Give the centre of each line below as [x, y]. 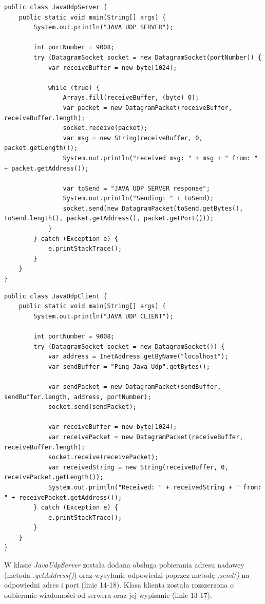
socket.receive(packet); [105, 128]
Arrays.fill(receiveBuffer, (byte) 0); [131, 98]
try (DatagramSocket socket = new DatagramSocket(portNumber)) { [148, 57]
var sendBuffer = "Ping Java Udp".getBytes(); [129, 366]
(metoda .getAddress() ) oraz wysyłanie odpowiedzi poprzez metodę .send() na [127, 574]
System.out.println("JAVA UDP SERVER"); [103, 27]
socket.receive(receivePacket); [103, 457]
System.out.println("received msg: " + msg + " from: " [160, 158]
